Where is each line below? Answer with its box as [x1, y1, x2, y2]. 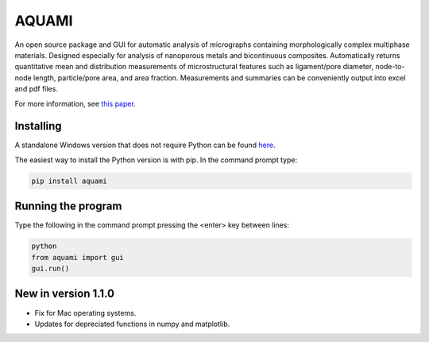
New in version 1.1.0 [14, 287, 115, 301]
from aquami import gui [31, 253, 125, 262]
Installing [14, 119, 63, 133]
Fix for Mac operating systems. [34, 308, 137, 317]
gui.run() [31, 264, 70, 274]
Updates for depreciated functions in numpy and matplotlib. [34, 319, 230, 328]
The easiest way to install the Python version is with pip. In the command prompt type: [14, 155, 298, 165]
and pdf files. [14, 84, 59, 94]
